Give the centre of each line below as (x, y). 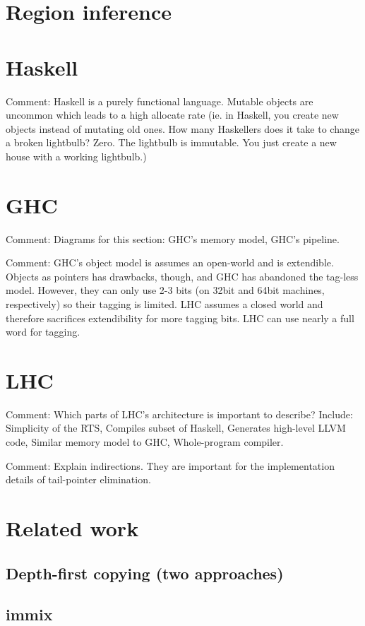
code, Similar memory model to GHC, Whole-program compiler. (145, 442)
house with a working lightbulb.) (76, 156)
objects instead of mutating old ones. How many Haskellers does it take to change (182, 128)
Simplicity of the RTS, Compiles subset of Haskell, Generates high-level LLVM (176, 428)
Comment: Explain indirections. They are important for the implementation (170, 465)
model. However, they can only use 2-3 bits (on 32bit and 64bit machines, (165, 290)
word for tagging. (43, 332)
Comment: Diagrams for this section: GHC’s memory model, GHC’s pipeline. (173, 238)
